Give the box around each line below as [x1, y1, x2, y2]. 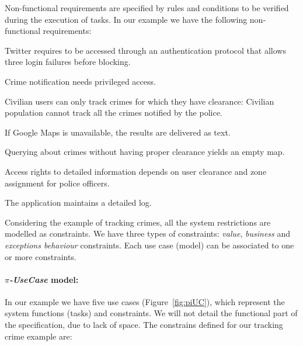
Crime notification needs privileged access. [5, 75, 156, 87]
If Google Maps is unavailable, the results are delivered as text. [5, 126, 231, 138]
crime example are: [5, 330, 72, 342]
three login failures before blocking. [5, 56, 131, 68]
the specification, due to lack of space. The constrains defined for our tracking [5, 319, 283, 331]
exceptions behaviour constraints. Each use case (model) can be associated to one [5, 238, 294, 251]
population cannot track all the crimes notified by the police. [5, 106, 222, 119]
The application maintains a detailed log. [5, 196, 152, 209]
